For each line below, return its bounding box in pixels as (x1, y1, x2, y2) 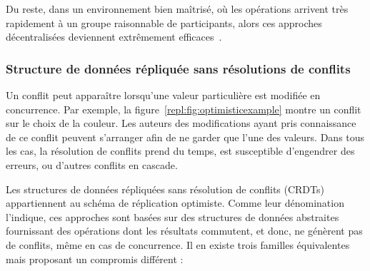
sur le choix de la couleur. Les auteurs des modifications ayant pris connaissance (6, 116, 356, 131)
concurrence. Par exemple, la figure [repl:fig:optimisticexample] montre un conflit (6, 101, 361, 116)
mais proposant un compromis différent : (6, 251, 184, 266)
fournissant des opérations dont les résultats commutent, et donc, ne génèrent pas (6, 223, 363, 238)
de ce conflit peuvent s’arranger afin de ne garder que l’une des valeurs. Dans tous (6, 129, 365, 144)
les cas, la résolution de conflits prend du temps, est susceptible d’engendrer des (6, 143, 355, 158)
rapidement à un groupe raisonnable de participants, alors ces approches (6, 15, 322, 30)
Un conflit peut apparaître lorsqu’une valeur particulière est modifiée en (6, 88, 321, 102)
